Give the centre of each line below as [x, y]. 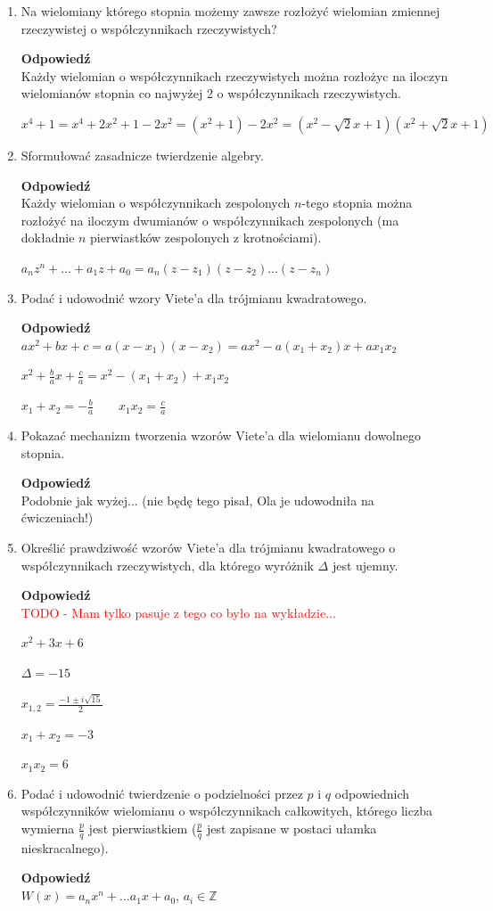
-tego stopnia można [357, 203]
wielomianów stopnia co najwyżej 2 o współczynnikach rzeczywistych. [211, 93]
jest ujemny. [365, 565]
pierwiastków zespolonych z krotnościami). [206, 238]
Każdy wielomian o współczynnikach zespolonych [156, 203]
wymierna [48, 829]
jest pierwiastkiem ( [143, 829]
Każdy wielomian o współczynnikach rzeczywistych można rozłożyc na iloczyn [234, 75]
